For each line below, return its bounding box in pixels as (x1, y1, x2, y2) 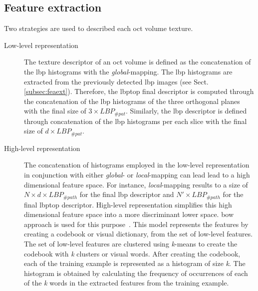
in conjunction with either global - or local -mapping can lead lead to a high (24, 169, 250, 180)
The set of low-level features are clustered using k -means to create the (24, 238, 238, 249)
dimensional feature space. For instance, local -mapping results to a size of (24, 179, 248, 189)
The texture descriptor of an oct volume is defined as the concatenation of (24, 56, 251, 67)
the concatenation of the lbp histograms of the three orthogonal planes (24, 95, 240, 106)
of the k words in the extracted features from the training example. (24, 277, 229, 288)
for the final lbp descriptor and (79, 189, 174, 199)
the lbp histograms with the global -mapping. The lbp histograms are (24, 66, 233, 76)
